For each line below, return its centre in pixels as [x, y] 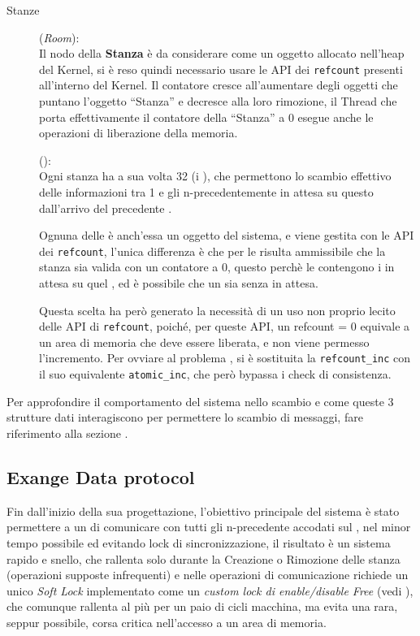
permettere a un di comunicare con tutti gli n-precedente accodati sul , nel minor [209, 527]
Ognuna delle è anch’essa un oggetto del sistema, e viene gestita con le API [227, 235]
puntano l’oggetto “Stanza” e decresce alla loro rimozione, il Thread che [218, 101]
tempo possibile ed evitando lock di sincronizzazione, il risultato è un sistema [199, 542]
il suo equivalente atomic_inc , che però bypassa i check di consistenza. [215, 374]
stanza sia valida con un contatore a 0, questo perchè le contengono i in [217, 267]
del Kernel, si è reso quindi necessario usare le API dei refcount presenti [221, 69]
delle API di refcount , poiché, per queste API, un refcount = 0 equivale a [225, 326]
